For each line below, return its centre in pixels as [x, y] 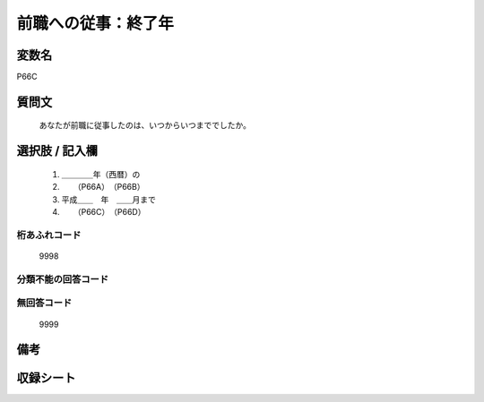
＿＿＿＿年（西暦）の [101, 174]
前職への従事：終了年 [95, 23]
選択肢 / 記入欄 [57, 151]
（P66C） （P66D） [111, 212]
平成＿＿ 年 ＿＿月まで [108, 199]
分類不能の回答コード [63, 279]
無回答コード [44, 303]
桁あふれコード [49, 235]
